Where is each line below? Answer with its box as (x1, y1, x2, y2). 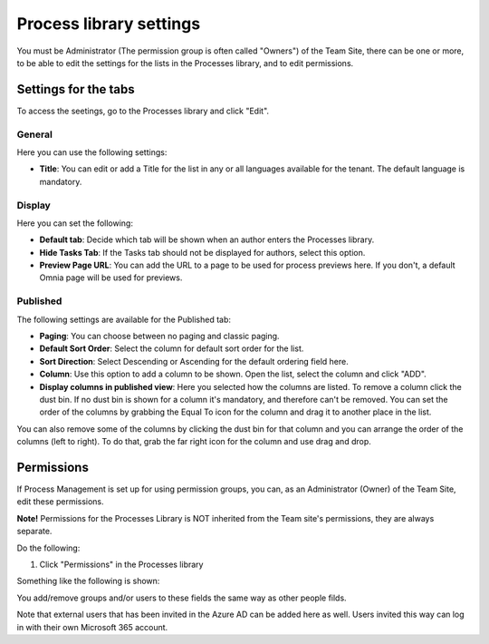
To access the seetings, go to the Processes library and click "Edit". (16, 105, 270, 116)
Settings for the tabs (16, 82, 135, 97)
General (16, 128, 53, 141)
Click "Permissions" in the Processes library (39, 559, 204, 570)
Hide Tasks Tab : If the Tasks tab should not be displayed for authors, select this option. (39, 247, 366, 258)
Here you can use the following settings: (16, 146, 168, 158)
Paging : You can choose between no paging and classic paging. (39, 331, 280, 341)
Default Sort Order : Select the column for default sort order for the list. (39, 343, 304, 354)
